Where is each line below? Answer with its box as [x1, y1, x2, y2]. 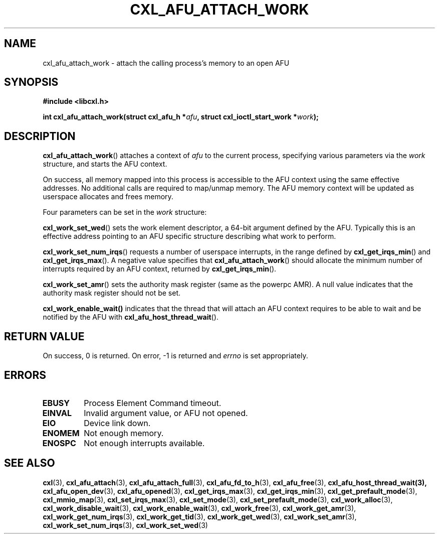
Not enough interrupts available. [84, 438, 205, 448]
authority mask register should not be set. [43, 289, 181, 298]
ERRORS [4, 368, 47, 381]
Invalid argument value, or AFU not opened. [84, 408, 248, 418]
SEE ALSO [4, 457, 55, 470]
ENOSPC [42, 438, 76, 448]
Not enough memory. [84, 428, 164, 438]
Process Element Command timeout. [84, 397, 222, 408]
